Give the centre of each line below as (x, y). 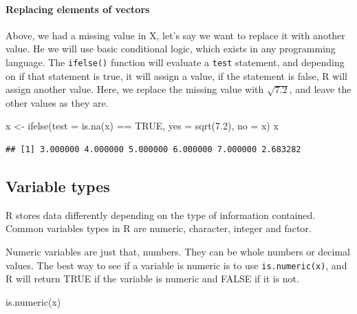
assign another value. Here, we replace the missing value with (135, 89)
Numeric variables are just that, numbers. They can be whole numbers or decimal (178, 251)
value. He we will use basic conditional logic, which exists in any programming (171, 49)
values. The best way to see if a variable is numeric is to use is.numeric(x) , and (176, 265)
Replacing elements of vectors (78, 9)
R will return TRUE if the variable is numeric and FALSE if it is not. (152, 279)
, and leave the (320, 89)
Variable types (58, 186)
